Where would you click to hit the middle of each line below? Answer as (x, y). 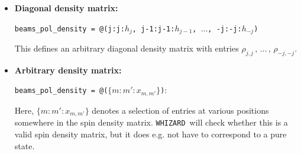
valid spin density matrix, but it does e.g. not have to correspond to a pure (150, 134)
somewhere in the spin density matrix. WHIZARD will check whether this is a (151, 122)
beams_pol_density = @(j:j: (69, 29)
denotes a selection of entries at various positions (180, 110)
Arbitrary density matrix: (68, 70)
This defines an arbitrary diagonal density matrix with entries (127, 48)
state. (25, 145)
